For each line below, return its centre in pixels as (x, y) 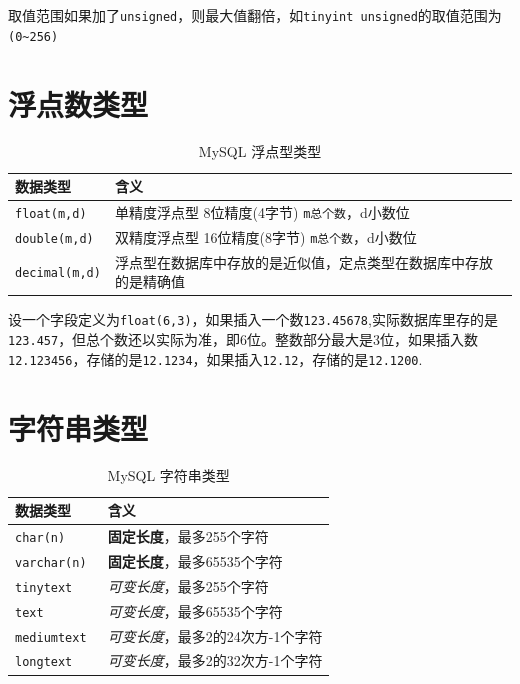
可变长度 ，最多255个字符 (188, 585)
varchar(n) (51, 562)
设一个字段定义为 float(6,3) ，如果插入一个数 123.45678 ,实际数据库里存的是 (253, 319)
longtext (44, 662)
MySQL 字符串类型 (168, 475)
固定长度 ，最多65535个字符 (195, 560)
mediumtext (51, 637)
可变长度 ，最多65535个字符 (195, 610)
